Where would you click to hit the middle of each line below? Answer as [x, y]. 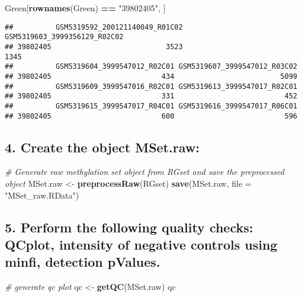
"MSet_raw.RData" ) [42, 195]
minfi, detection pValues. [83, 262]
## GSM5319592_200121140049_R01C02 [94, 27]
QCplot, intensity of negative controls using [141, 244]
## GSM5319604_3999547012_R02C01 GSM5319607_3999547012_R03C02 [151, 67]
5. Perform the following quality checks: [129, 227]
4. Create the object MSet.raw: [102, 147]
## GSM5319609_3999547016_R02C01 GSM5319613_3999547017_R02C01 [151, 86]
